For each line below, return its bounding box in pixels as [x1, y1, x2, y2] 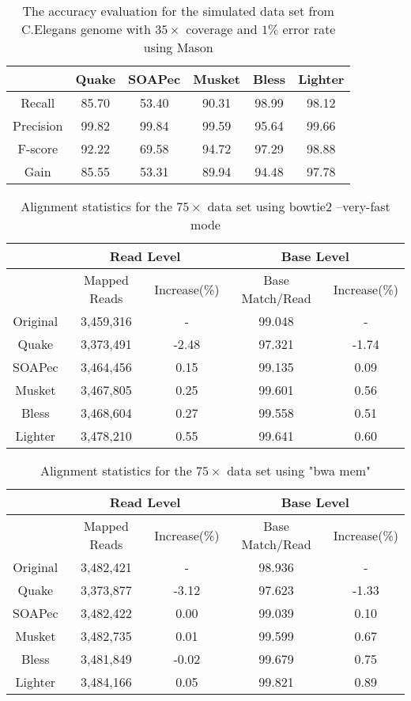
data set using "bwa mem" [227, 461, 371, 479]
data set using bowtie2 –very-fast [207, 197, 390, 215]
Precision [13, 116, 63, 135]
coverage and [186, 20, 258, 38]
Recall [21, 93, 55, 112]
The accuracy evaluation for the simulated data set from [22, 2, 334, 20]
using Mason [143, 38, 213, 56]
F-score [17, 139, 58, 157]
